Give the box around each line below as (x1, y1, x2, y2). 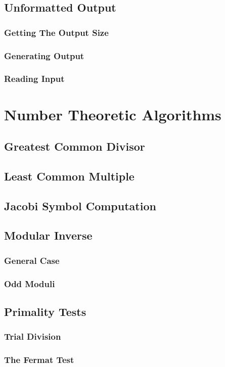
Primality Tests (4, 303, 86, 319)
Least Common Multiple (4, 168, 134, 183)
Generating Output (4, 49, 84, 62)
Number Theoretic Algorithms (4, 104, 221, 124)
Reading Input (4, 72, 65, 85)
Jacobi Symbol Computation (4, 198, 156, 213)
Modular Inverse (4, 227, 93, 243)
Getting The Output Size (4, 26, 109, 38)
